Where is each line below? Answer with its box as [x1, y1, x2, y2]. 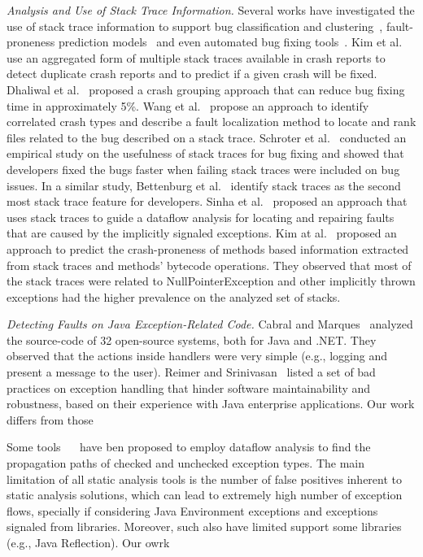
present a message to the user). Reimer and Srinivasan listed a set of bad [7, 363, 376, 381]
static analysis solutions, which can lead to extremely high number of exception [7, 486, 403, 503]
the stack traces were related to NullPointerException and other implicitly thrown [7, 272, 416, 289]
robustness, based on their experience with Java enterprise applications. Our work [7, 395, 415, 412]
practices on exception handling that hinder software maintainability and [7, 379, 371, 396]
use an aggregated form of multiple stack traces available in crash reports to [7, 49, 386, 66]
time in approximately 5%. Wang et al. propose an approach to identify [7, 97, 369, 114]
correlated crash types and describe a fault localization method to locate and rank [7, 113, 416, 130]
